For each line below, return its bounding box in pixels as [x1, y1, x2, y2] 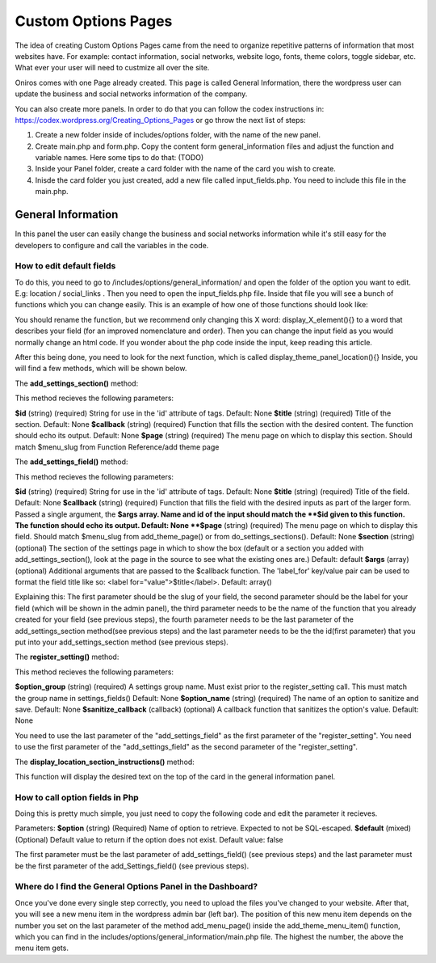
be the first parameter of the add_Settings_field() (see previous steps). [15, 861, 249, 871]
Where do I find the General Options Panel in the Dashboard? [15, 881, 258, 893]
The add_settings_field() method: [15, 457, 128, 467]
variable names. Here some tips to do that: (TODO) [35, 153, 204, 163]
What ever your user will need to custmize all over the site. [15, 63, 210, 73]
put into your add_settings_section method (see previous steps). [15, 637, 229, 647]
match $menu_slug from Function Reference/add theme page [15, 441, 220, 452]
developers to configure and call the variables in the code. [15, 240, 209, 250]
